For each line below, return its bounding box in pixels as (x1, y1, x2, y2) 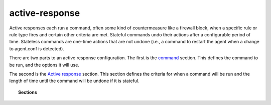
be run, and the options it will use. (9, 62, 80, 68)
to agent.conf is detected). (9, 45, 65, 52)
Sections (18, 89, 37, 95)
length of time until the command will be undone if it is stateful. (9, 78, 140, 84)
